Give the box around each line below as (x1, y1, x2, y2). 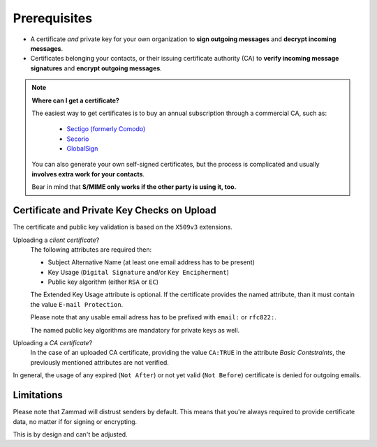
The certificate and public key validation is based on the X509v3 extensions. (13, 223, 233, 232)
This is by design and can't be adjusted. (13, 430, 128, 439)
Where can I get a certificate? (31, 96, 120, 105)
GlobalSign (66, 144, 98, 153)
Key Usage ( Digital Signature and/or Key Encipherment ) (47, 268, 230, 276)
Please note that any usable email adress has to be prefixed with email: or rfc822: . (30, 313, 277, 321)
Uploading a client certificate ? (13, 236, 100, 244)
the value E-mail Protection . (30, 300, 124, 308)
